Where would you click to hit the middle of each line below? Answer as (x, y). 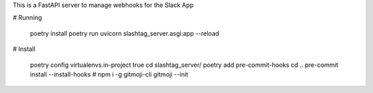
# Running (27, 18)
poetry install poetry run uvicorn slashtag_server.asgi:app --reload (125, 33)
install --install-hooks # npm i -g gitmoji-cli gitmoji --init (109, 74)
